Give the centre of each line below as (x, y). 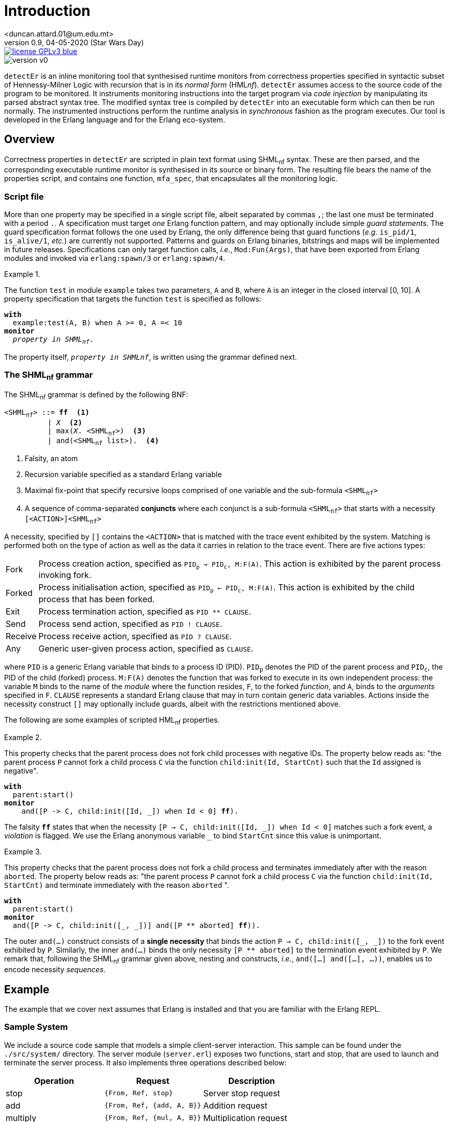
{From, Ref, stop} (139, 1093)
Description (252, 1081)
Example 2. (23, 738)
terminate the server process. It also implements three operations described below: (145, 1062)
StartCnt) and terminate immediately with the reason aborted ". (117, 885)
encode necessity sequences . (55, 970)
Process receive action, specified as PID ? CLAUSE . (135, 636)
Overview (30, 139)
